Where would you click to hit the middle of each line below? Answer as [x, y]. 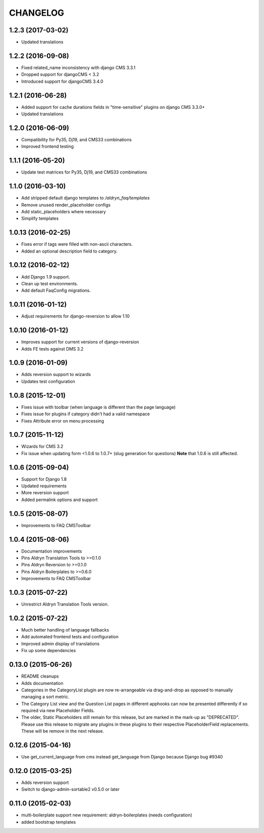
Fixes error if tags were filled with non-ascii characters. [77, 244]
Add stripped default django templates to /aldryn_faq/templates [86, 198]
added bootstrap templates [48, 822]
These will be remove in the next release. [63, 731]
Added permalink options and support [59, 500]
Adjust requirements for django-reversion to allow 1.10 [76, 316]
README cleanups [40, 676]
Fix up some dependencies [48, 651]
